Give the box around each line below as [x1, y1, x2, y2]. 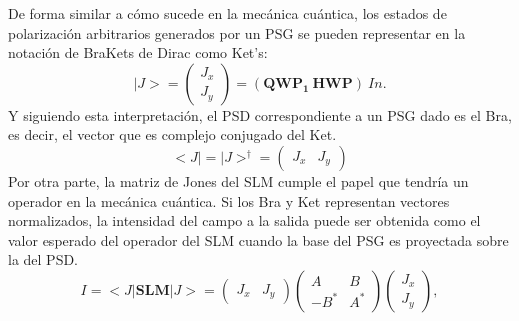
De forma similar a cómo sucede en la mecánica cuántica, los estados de [8, 3, 447, 23]
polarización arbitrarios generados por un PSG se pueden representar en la [8, 22, 466, 43]
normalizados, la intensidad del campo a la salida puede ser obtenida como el [8, 210, 481, 231]
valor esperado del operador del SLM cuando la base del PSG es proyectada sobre [8, 229, 509, 250]
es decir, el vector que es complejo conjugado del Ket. [8, 124, 337, 145]
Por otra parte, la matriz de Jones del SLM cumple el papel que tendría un [8, 170, 469, 191]
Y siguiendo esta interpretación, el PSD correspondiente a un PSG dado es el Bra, [8, 104, 512, 125]
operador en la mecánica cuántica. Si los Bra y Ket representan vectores [8, 190, 450, 211]
